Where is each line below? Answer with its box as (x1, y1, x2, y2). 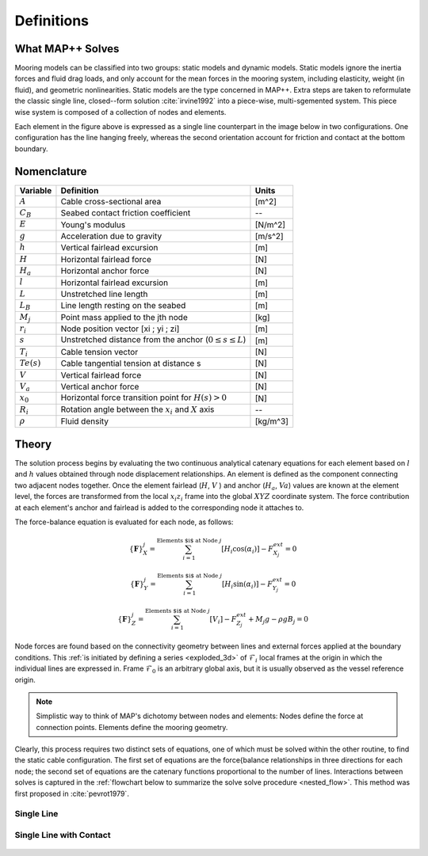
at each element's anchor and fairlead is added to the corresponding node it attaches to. (14, 503, 304, 512)
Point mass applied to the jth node (60, 311, 188, 322)
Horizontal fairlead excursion (60, 277, 169, 288)
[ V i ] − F (209, 614, 237, 626)
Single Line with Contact (14, 829, 111, 840)
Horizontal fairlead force (60, 253, 152, 264)
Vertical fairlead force (60, 369, 142, 380)
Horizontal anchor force (60, 265, 150, 276)
